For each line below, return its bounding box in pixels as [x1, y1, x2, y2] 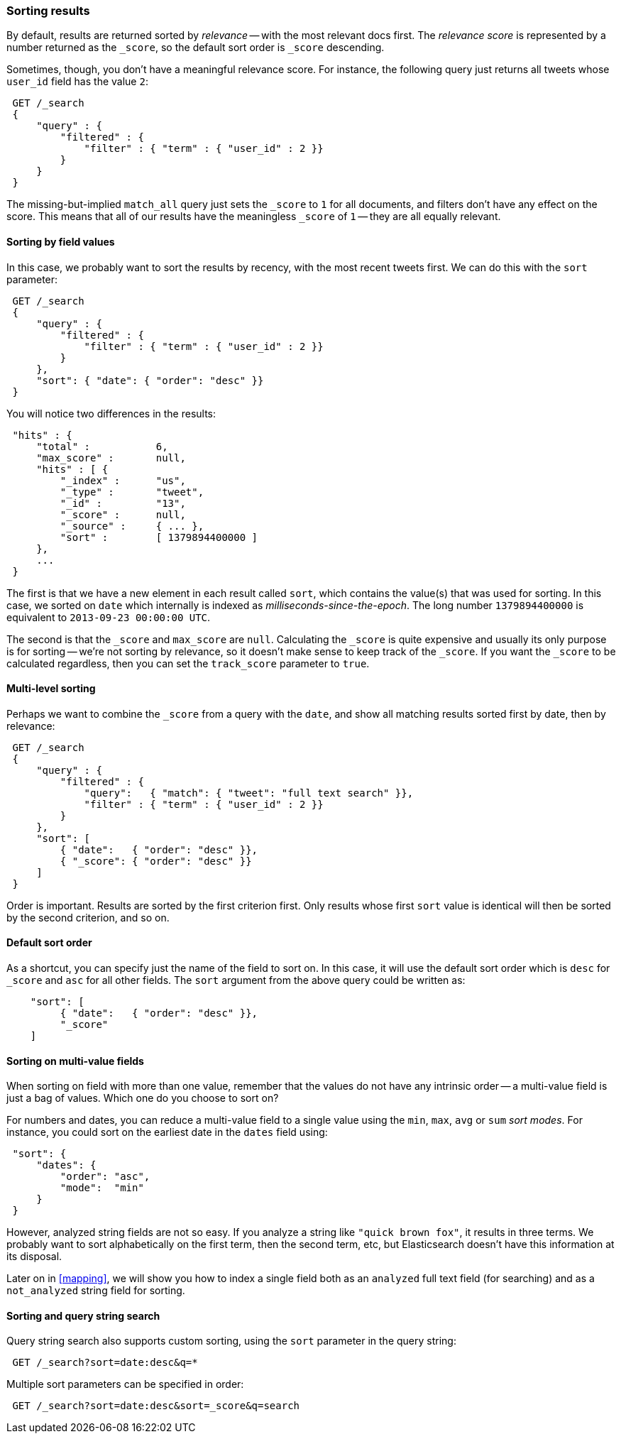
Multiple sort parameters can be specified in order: [6, 1378, 244, 1391]
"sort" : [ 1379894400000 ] [60, 531, 258, 543]
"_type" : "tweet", [60, 486, 204, 498]
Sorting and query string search [6, 1309, 160, 1322]
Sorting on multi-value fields [6, 1054, 144, 1067]
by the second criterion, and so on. [6, 911, 170, 924]
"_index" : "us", [60, 474, 186, 486]
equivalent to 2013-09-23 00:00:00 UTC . [6, 611, 211, 623]
